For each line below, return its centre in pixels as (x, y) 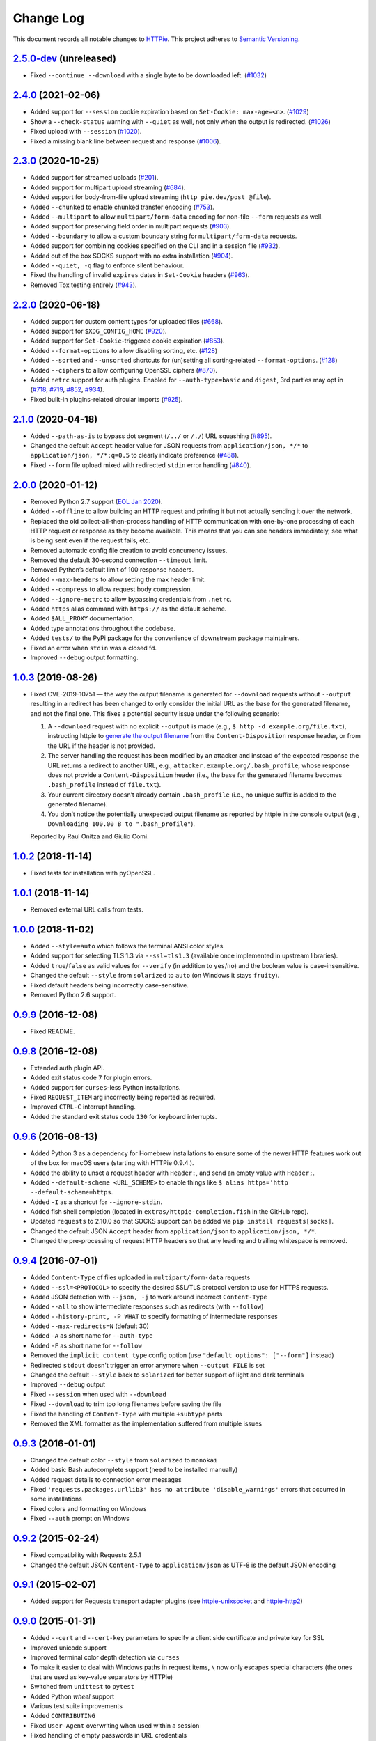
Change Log (49, 18)
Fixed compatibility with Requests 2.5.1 (86, 1555)
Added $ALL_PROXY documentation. (83, 618)
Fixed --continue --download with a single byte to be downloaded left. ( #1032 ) (149, 75)
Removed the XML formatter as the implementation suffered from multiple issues (146, 1423)
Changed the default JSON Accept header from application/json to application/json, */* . (173, 1231)
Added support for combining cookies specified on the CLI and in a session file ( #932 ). (155, 246)
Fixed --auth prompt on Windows (80, 1519)
